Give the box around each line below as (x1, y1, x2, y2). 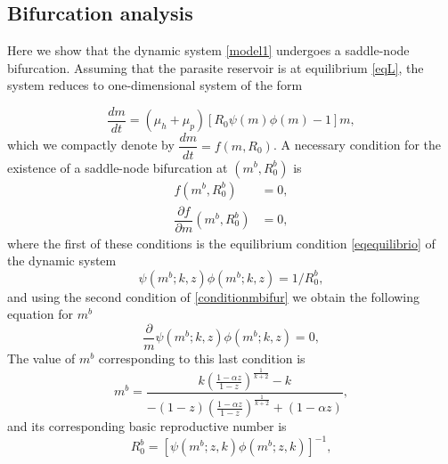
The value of (7, 349, 76, 368)
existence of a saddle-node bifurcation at (7, 158, 228, 176)
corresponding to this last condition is (98, 349, 305, 368)
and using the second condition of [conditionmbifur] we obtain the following (7, 287, 420, 305)
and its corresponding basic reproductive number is (7, 417, 287, 436)
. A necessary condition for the (273, 135, 441, 154)
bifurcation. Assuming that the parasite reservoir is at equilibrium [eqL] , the (7, 58, 424, 77)
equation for (7, 305, 73, 323)
